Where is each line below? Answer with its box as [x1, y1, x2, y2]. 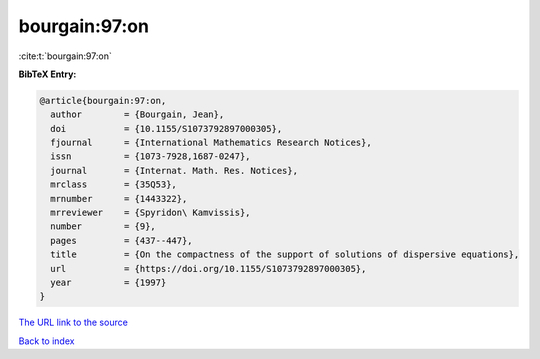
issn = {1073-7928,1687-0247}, [50, 151, 251, 162]
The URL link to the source [18, 316, 129, 329]
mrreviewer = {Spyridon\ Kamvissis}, [50, 207, 251, 219]
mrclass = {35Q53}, [50, 179, 177, 190]
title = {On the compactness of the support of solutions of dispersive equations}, [50, 249, 520, 260]
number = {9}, [50, 221, 157, 232]
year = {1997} [50, 277, 167, 288]
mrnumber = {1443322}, [50, 193, 188, 204]
